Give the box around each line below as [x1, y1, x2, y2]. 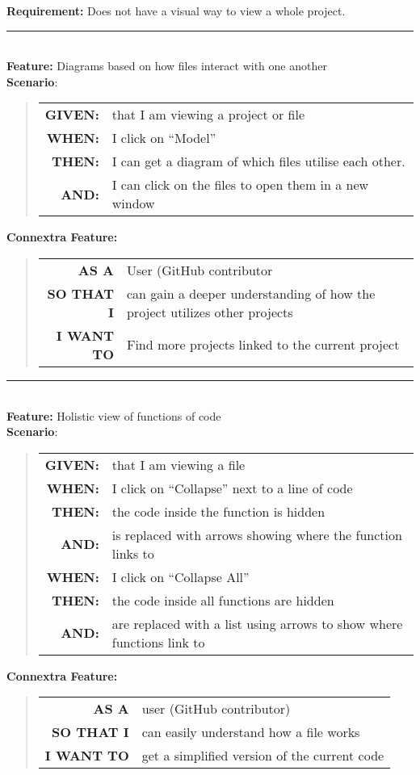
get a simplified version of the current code [141, 746, 384, 765]
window [111, 194, 155, 213]
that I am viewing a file [111, 455, 246, 474]
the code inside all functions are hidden [111, 590, 334, 610]
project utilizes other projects [126, 302, 293, 321]
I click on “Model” [111, 128, 216, 148]
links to [111, 543, 154, 563]
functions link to [111, 632, 205, 651]
